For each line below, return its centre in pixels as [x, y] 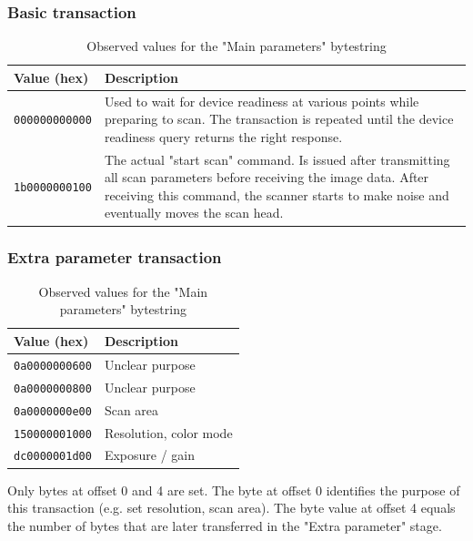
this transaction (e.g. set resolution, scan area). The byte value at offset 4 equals [231, 508]
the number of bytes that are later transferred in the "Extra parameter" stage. [225, 525]
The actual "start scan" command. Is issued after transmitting [277, 159]
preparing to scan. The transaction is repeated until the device [279, 119]
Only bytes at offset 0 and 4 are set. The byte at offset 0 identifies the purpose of [234, 490]
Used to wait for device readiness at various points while [262, 101]
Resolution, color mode [168, 432]
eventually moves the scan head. [194, 213]
